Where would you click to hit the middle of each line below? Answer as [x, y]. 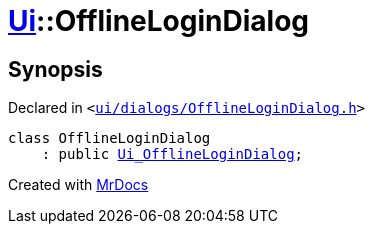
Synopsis [55, 69]
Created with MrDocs [78, 185]
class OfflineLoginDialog [109, 138]
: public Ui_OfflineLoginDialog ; [172, 154]
